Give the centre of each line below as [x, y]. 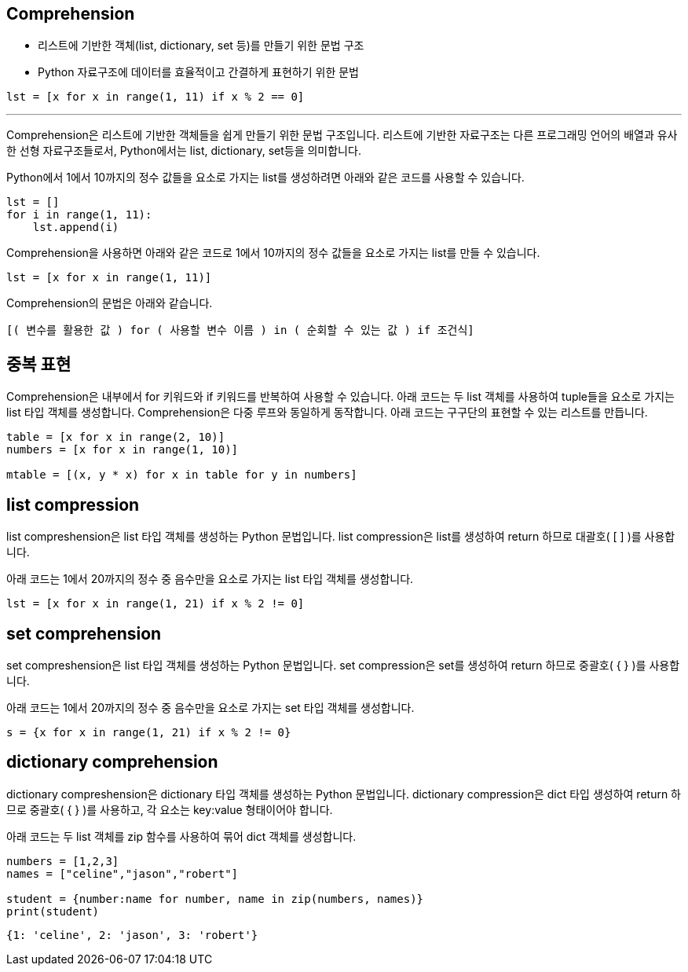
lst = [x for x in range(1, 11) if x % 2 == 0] [156, 97]
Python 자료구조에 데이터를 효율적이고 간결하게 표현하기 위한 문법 [198, 72]
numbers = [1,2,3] [63, 861]
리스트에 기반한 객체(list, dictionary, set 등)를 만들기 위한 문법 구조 [201, 46]
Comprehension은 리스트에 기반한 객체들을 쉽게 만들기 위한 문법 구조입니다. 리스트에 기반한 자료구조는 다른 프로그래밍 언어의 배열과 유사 [342, 135]
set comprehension [84, 633]
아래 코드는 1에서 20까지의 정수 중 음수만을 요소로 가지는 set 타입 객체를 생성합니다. [210, 707]
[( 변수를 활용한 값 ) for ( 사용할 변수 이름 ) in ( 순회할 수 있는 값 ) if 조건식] [240, 330]
